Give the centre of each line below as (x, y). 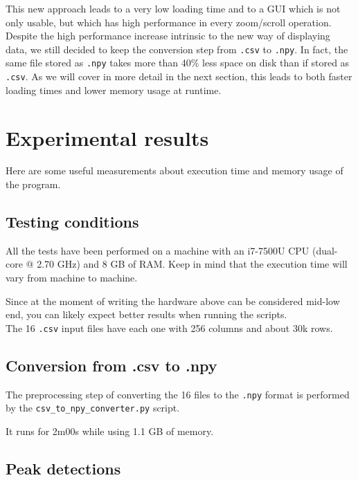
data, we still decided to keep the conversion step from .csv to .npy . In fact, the (177, 49)
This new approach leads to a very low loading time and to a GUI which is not (173, 8)
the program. (33, 184)
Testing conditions (72, 222)
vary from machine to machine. (72, 278)
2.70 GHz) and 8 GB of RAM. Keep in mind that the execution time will (192, 264)
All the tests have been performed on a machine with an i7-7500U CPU (158, 250)
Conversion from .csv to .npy (111, 365)
